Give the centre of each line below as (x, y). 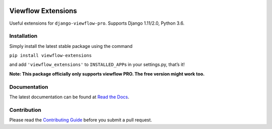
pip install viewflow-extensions (51, 56)
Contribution (25, 110)
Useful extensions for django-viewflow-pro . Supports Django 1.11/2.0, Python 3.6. (97, 23)
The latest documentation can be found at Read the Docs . (69, 97)
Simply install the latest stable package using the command (71, 46)
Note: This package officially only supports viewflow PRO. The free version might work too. (107, 74)
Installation (23, 36)
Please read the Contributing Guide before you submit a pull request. (81, 120)
